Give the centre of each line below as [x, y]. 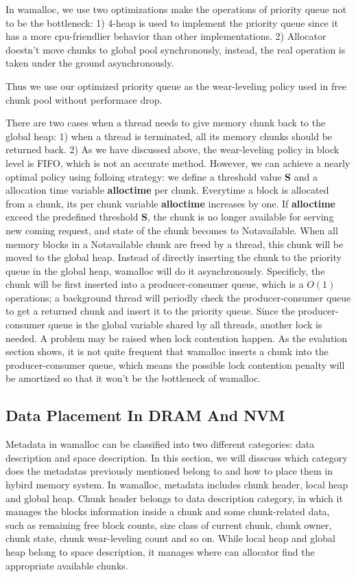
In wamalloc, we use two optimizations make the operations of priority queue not [176, 9]
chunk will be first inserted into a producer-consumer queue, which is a [155, 284]
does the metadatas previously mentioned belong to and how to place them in [169, 471]
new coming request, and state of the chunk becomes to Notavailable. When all [172, 230]
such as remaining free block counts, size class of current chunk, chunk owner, [169, 524]
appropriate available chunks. [67, 565]
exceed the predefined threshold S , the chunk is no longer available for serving [170, 217]
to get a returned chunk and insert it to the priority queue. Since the [150, 311]
